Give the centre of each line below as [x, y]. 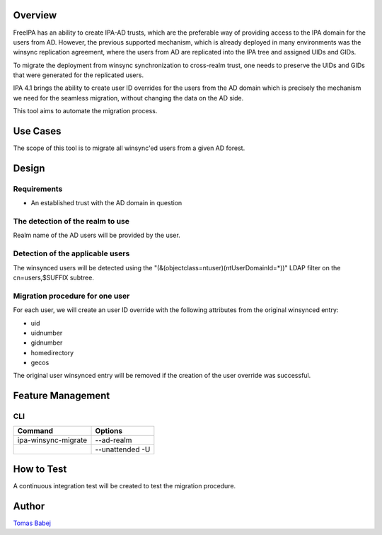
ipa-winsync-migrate [52, 440]
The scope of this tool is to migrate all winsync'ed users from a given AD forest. [129, 148]
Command [35, 430]
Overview [35, 15]
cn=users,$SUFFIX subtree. [54, 277]
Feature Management [62, 396]
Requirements [38, 189]
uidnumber [47, 333]
